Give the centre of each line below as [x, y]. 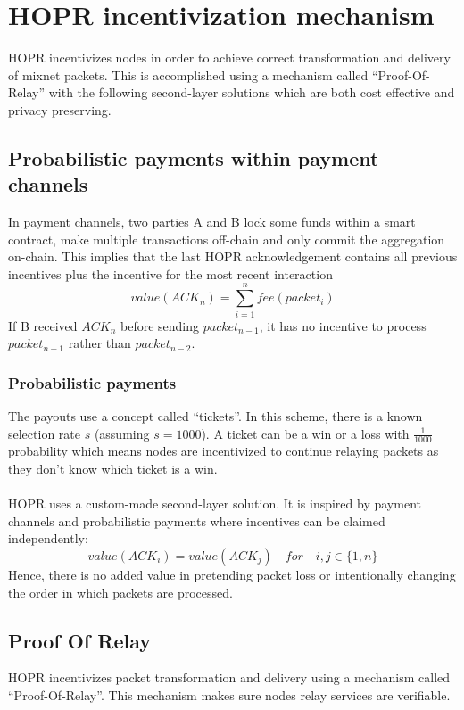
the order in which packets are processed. [120, 592]
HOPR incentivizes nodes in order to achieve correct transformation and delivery [229, 58]
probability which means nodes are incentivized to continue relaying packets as [224, 451]
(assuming [122, 433]
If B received [43, 325]
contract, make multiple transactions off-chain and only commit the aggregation [227, 239]
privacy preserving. [60, 109]
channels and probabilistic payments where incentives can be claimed [197, 520]
